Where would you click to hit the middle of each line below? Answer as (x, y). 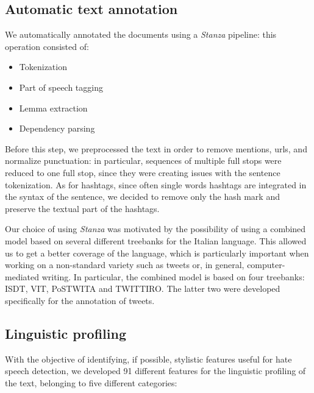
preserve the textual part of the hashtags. (82, 208)
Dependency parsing (57, 128)
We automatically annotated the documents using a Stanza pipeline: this (141, 34)
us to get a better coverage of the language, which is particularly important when (157, 253)
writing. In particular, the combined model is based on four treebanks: (173, 276)
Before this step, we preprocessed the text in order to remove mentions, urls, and (156, 148)
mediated (22, 276)
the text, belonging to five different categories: (91, 382)
